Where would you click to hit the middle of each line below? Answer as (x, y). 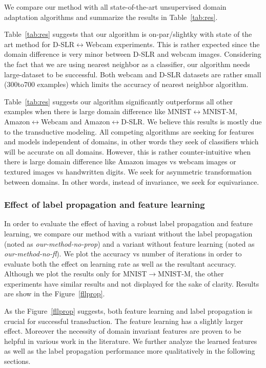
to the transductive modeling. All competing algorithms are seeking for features (129, 131)
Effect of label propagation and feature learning (105, 204)
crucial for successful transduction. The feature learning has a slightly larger (124, 321)
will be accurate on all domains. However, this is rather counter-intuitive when (128, 151)
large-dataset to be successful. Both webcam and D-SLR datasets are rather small (133, 74)
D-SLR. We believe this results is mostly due (191, 121)
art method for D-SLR (39, 44)
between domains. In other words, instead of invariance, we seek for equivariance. (132, 181)
